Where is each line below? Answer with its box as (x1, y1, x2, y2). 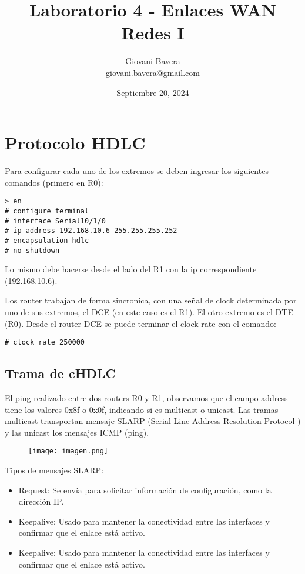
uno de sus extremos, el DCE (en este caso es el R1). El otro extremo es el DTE (5, 305, 293, 318)
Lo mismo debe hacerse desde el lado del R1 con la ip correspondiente (5, 263, 257, 275)
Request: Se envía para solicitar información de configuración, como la (18, 483, 272, 496)
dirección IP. (18, 495, 64, 508)
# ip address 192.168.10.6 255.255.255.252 (5, 226, 177, 235)
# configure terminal (5, 206, 89, 215)
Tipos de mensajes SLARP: (5, 464, 104, 476)
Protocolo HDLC (5, 131, 146, 155)
